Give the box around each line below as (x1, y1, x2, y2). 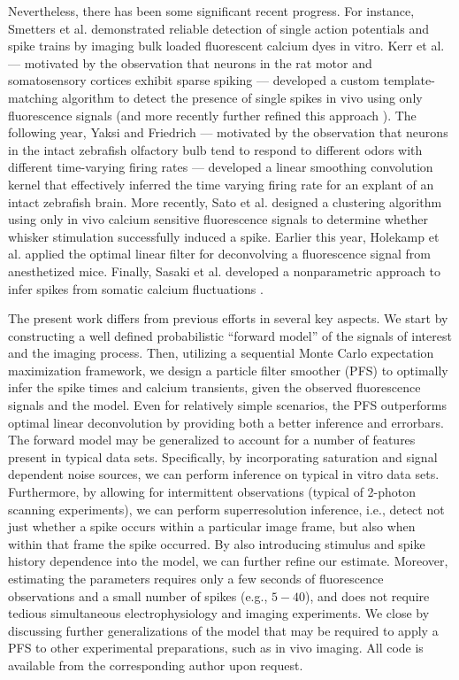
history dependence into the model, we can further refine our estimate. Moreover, (8, 552, 448, 570)
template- (383, 71, 435, 89)
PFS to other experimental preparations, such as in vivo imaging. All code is (8, 638, 424, 657)
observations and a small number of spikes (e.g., (8, 586, 268, 605)
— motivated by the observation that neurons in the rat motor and (8, 53, 372, 72)
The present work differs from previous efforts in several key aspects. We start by (8, 309, 448, 328)
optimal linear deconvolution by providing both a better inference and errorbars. (8, 413, 444, 431)
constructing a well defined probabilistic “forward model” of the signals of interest (8, 326, 452, 344)
